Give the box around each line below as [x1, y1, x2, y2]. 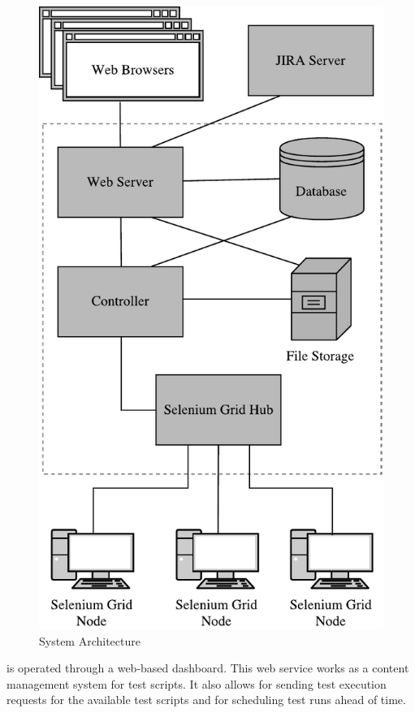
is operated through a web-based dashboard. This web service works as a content [6, 659, 409, 676]
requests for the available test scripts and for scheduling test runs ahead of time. [6, 691, 406, 708]
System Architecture [39, 632, 140, 649]
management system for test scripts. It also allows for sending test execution [6, 675, 387, 692]
